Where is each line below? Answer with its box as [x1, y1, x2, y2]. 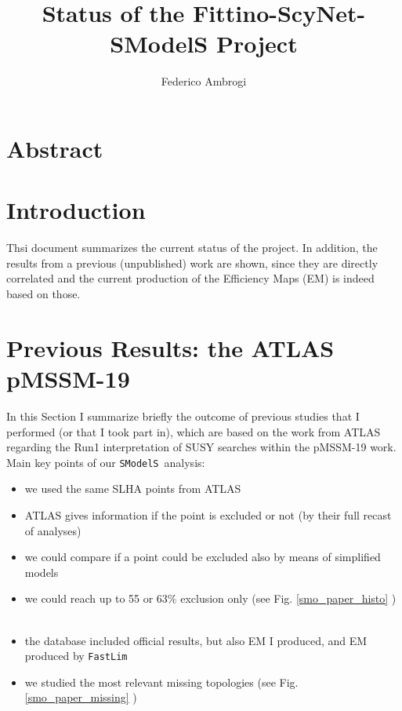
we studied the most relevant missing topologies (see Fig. [24, 673, 299, 690]
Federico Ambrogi [161, 73, 247, 89]
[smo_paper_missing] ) [24, 689, 137, 706]
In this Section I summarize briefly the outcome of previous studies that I [6, 407, 360, 424]
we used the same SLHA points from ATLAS [24, 480, 241, 497]
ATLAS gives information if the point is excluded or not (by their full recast [24, 506, 392, 523]
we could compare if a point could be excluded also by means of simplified [24, 549, 381, 565]
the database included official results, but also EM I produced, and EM [24, 632, 368, 648]
